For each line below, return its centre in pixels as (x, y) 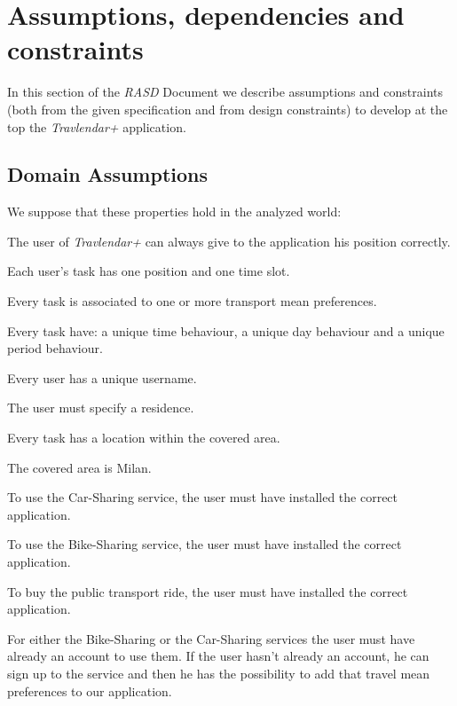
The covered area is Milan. (79, 467)
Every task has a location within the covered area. (144, 438)
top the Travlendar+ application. (97, 126)
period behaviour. (55, 348)
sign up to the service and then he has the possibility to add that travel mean (219, 673)
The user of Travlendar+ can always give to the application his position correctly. (229, 241)
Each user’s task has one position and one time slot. (149, 271)
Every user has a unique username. (102, 377)
